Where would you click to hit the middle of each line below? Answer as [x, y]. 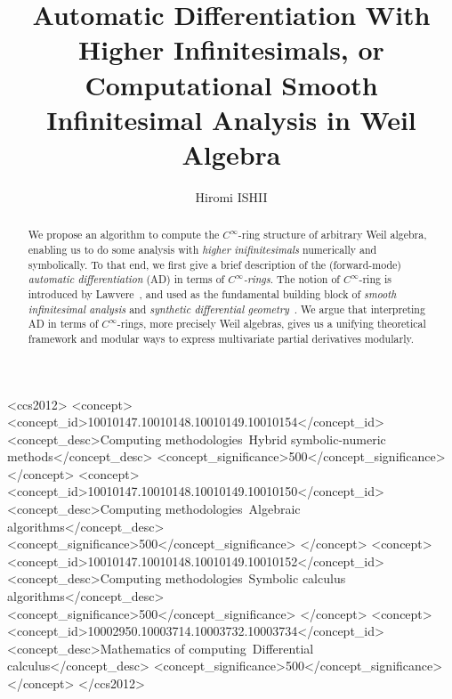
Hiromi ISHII [231, 196]
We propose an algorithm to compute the [124, 235]
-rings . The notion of [291, 279]
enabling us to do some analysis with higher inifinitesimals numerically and [202, 249]
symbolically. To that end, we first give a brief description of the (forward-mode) [214, 264]
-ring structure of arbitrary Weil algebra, [332, 235]
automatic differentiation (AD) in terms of [126, 279]
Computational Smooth [231, 84]
